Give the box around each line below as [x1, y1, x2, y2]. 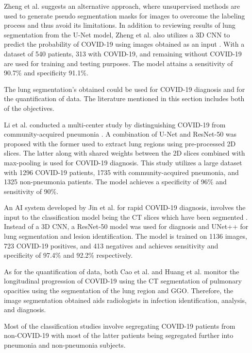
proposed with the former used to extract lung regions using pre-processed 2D [4, 138, 236, 148]
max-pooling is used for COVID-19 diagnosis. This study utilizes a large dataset [4, 157, 242, 167]
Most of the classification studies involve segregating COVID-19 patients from [4, 320, 235, 331]
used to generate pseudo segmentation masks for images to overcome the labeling [4, 10, 245, 20]
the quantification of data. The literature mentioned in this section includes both [4, 93, 245, 104]
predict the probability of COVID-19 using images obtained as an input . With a [4, 39, 245, 49]
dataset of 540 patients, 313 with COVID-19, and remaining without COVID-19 [4, 48, 242, 58]
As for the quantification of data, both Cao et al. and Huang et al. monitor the [4, 266, 239, 276]
